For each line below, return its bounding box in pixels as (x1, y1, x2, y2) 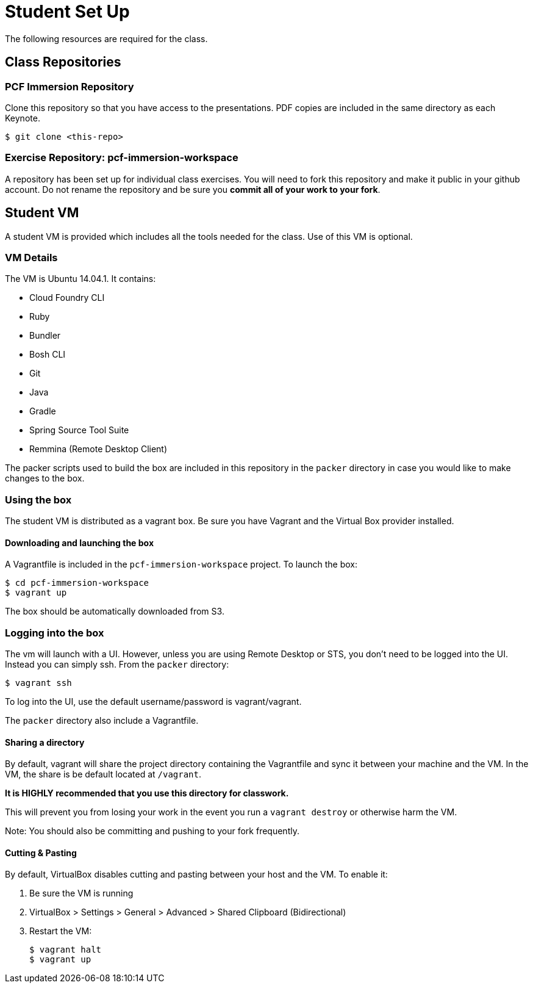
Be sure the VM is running (29, 888, 134, 899)
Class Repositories (5, 54, 121, 70)
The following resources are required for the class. (5, 33, 208, 44)
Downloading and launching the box (5, 537, 154, 548)
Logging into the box (5, 626, 104, 639)
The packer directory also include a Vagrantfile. (5, 715, 199, 726)
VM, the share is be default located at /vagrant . (5, 769, 202, 780)
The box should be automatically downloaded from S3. (5, 606, 224, 617)
